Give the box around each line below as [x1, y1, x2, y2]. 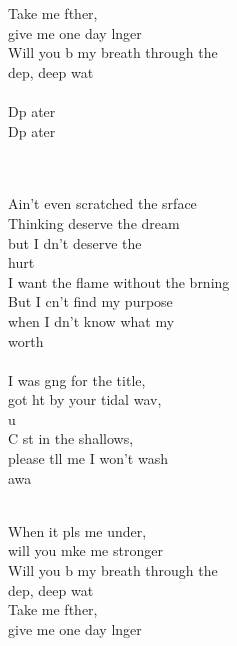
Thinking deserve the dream [8, 212, 180, 233]
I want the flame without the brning [8, 271, 230, 292]
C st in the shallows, [8, 428, 134, 449]
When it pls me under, [8, 520, 147, 541]
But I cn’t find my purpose [8, 291, 173, 312]
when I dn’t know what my [8, 310, 175, 331]
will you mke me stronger [8, 540, 163, 561]
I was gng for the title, [8, 369, 146, 390]
